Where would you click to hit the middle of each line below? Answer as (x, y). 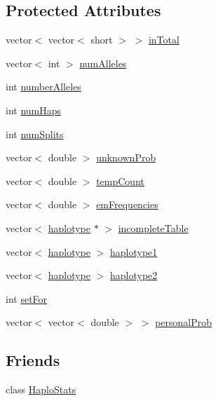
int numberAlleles (43, 87)
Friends (33, 360)
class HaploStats (41, 389)
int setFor (27, 298)
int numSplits (35, 134)
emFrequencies (127, 204)
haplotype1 (134, 251)
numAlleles (103, 63)
